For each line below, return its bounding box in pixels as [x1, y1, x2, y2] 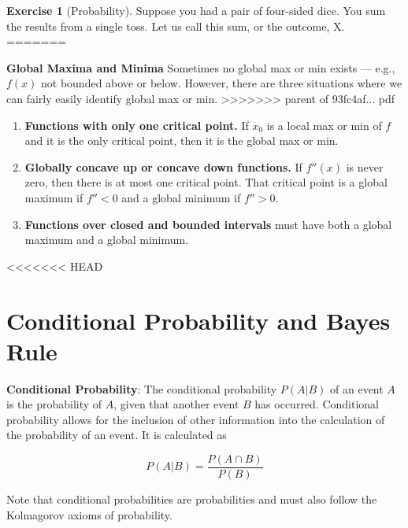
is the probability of [6, 396, 102, 412]
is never [346, 158, 384, 175]
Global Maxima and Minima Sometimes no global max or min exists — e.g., [6, 59, 395, 76]
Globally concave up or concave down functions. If [24, 158, 302, 175]
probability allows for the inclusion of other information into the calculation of [6, 411, 385, 427]
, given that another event [113, 396, 239, 412]
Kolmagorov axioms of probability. [6, 506, 172, 522]
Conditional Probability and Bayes [6, 304, 391, 336]
